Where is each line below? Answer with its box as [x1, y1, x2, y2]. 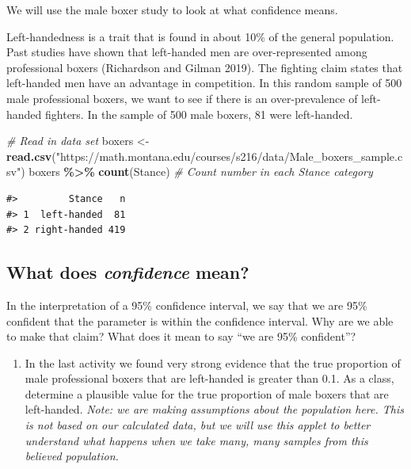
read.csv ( [6, 147, 56, 164]
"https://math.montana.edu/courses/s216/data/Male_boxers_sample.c [55, 147, 403, 164]
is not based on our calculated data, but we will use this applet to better [25, 417, 371, 433]
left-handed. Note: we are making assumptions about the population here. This [25, 401, 404, 418]
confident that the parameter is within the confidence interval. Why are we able [6, 312, 394, 329]
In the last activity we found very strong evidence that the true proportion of [25, 354, 401, 371]
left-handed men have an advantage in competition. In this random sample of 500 [6, 74, 402, 91]
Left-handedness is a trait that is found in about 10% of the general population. [6, 28, 394, 44]
